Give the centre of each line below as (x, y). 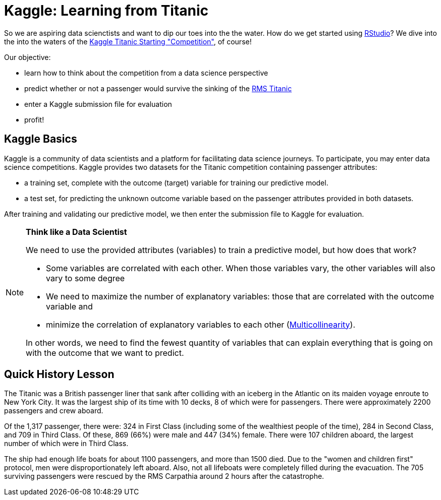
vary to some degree (86, 278)
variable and (69, 306)
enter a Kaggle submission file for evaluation (98, 104)
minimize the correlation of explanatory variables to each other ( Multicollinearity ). (201, 324)
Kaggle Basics (41, 139)
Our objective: (27, 57)
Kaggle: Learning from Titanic (106, 11)
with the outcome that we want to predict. (105, 353)
